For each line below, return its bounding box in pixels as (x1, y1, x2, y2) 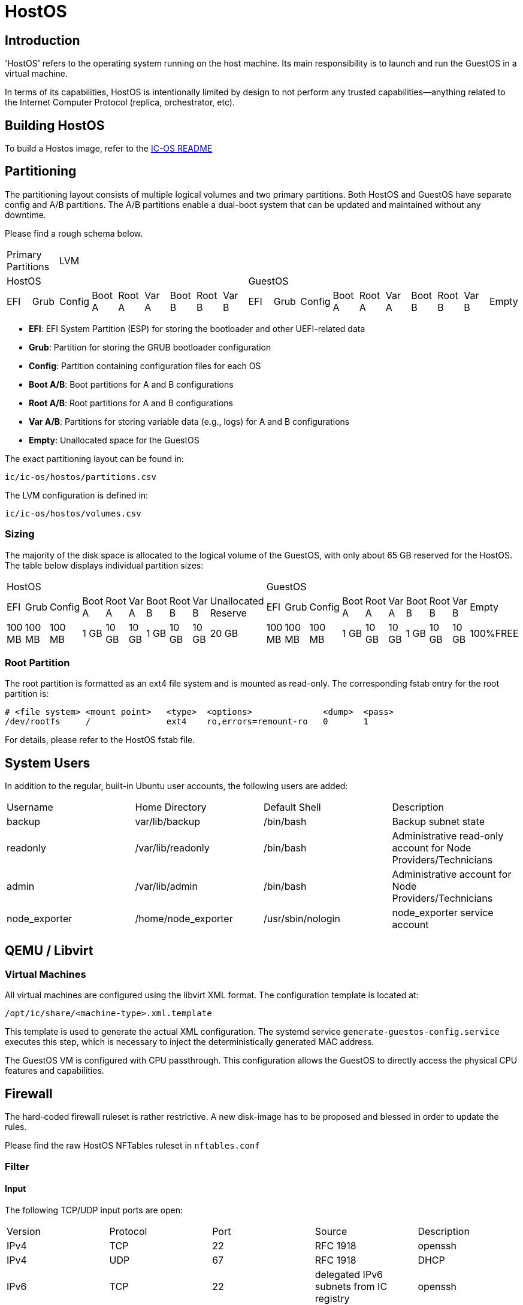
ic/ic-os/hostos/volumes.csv (5, 508, 141, 518)
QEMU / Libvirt (5, 942, 93, 958)
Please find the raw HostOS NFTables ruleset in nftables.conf (5, 1140, 260, 1151)
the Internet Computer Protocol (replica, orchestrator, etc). (5, 97, 235, 108)
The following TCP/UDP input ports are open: (5, 1204, 183, 1215)
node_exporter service (392, 907, 494, 919)
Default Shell (264, 801, 321, 814)
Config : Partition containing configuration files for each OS (29, 360, 261, 371)
